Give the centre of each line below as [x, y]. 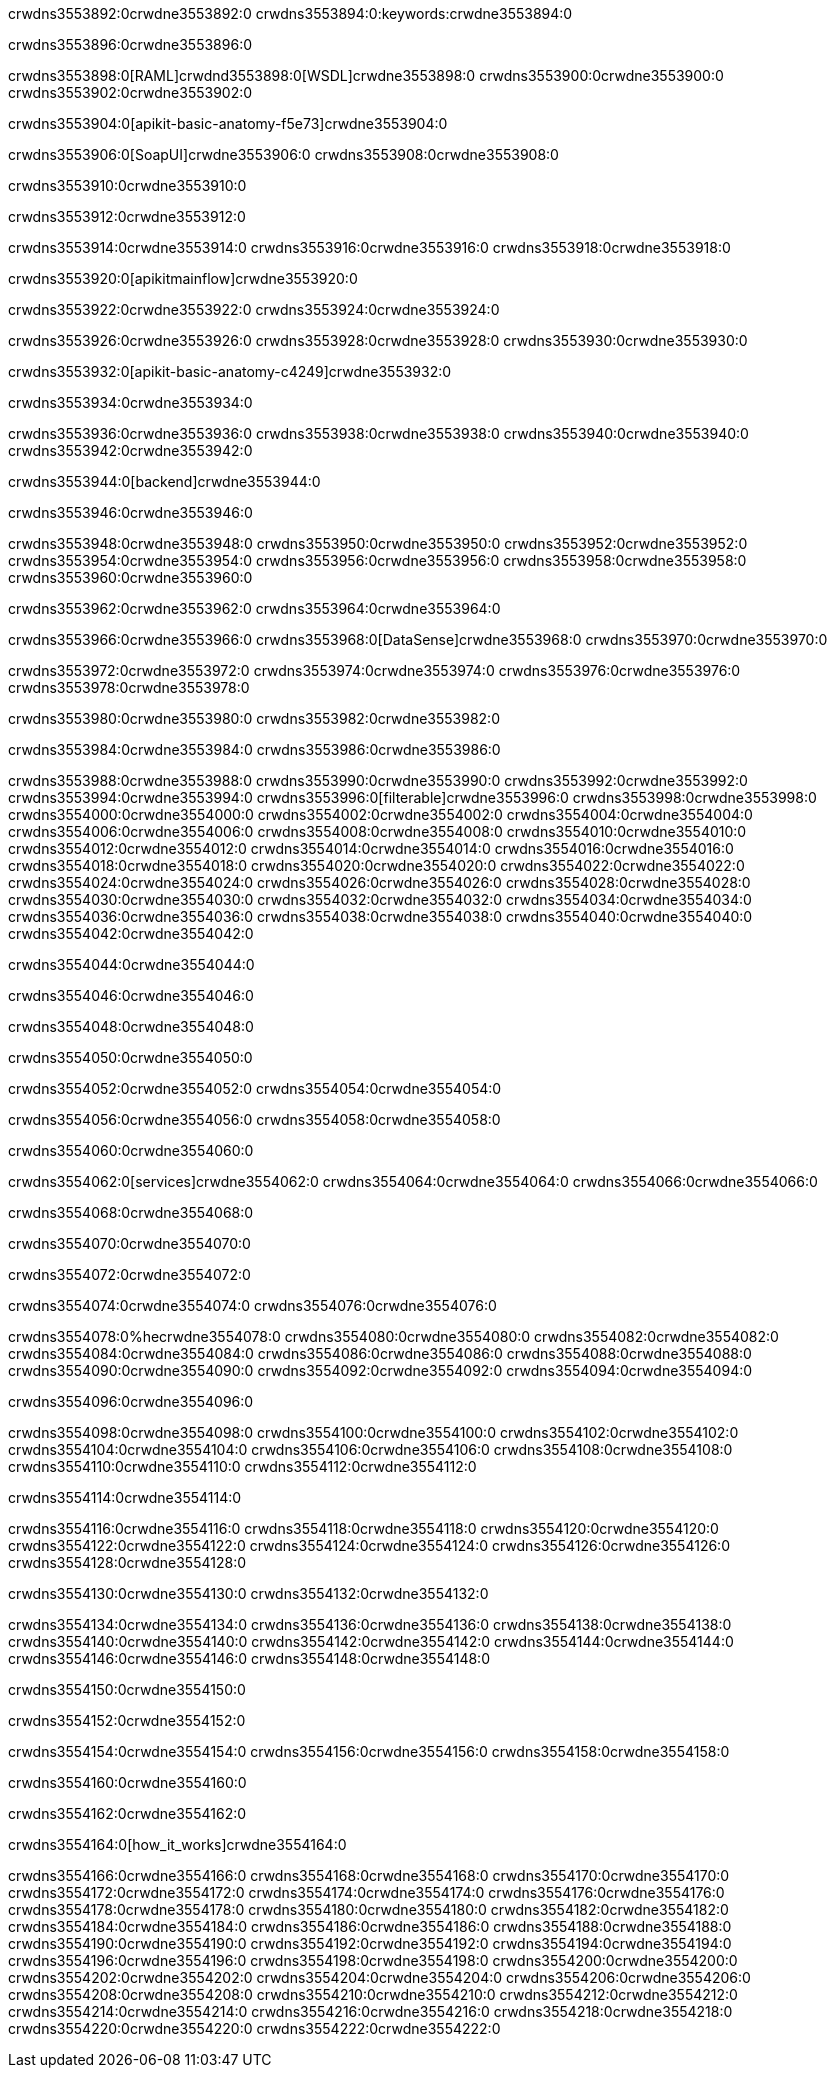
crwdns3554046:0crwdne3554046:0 [131, 995]
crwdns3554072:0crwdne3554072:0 [129, 1274]
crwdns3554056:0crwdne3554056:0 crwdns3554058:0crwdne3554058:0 [254, 1119]
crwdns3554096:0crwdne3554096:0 [131, 1401]
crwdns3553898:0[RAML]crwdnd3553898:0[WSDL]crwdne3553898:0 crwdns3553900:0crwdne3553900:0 [366, 75]
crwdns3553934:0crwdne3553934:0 [130, 402]
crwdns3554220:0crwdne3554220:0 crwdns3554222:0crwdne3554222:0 [254, 2028]
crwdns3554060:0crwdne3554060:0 [131, 1150]
